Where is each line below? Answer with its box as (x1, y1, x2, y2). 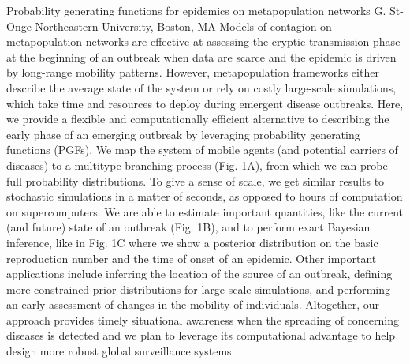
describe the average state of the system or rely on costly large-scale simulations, (6, 79, 397, 96)
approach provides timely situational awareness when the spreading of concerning (6, 311, 399, 328)
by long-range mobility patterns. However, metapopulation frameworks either (6, 64, 379, 81)
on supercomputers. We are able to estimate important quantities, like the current (6, 203, 403, 220)
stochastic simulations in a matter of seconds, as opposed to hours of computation (6, 188, 403, 205)
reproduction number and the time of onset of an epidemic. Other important (6, 250, 377, 266)
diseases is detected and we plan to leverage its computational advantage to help (6, 327, 396, 343)
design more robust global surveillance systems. (6, 343, 235, 359)
